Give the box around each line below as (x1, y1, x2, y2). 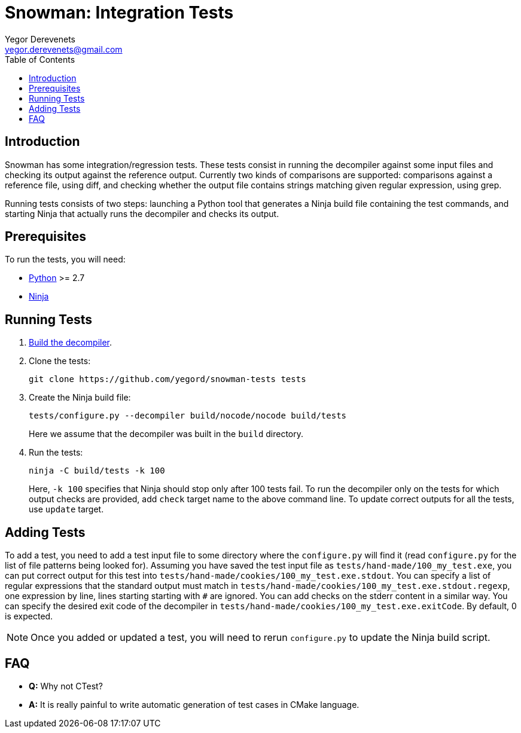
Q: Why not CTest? (29, 680, 103, 691)
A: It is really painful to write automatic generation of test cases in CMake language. (29, 699, 359, 710)
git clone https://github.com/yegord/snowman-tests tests (29, 374, 306, 384)
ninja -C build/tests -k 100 (29, 466, 165, 476)
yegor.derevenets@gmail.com (5, 44, 123, 54)
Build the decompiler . (29, 337, 112, 348)
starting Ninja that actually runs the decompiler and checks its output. (5, 208, 279, 219)
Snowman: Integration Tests (5, 2, 234, 23)
